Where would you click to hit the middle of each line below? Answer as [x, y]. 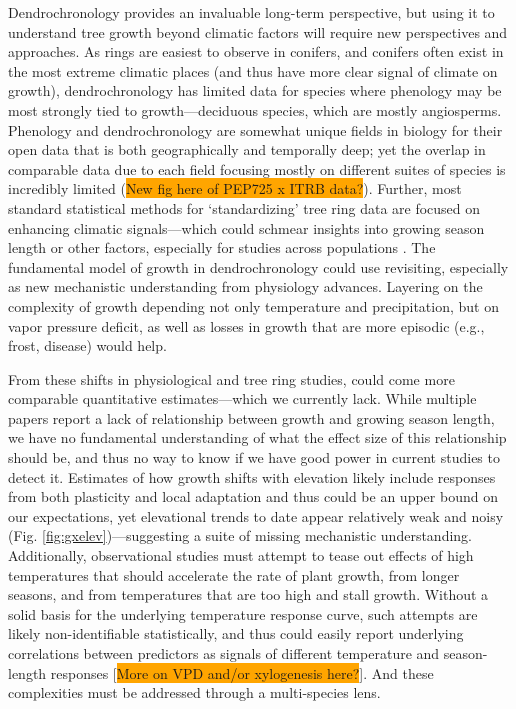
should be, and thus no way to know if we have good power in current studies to [254, 457]
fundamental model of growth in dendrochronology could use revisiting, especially [258, 266]
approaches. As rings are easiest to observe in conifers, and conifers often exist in [256, 51]
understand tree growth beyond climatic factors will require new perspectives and [258, 31]
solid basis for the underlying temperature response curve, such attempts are [243, 613]
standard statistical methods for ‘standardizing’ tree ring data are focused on [244, 207]
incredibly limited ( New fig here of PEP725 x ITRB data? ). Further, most [235, 188]
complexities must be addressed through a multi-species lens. [194, 692]
